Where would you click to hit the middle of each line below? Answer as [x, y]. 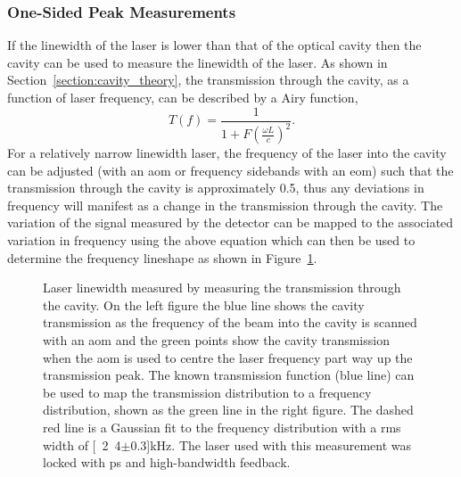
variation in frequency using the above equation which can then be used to [211, 239]
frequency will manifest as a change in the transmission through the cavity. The [225, 205]
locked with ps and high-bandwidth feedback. [167, 462]
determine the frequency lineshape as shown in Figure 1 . [162, 257]
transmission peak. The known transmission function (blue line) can [229, 375]
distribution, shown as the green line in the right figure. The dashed [228, 410]
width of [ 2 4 [82, 444]
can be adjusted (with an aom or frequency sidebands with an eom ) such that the [230, 170]
